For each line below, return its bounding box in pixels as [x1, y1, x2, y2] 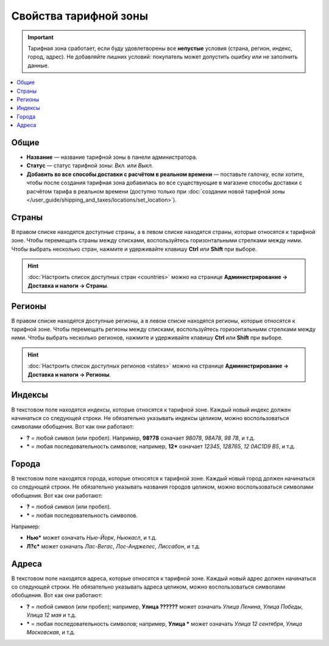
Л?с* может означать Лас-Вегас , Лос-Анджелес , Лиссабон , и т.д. [26, 542, 200, 550]
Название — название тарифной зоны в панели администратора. [26, 153, 197, 161]
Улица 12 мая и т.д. [26, 611, 76, 619]
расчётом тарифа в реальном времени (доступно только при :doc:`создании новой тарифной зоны [26, 187, 285, 195]
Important [27, 34, 54, 41]
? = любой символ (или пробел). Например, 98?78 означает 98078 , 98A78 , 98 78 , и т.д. [26, 434, 255, 441]
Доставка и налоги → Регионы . [27, 371, 111, 378]
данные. [27, 62, 49, 69]
